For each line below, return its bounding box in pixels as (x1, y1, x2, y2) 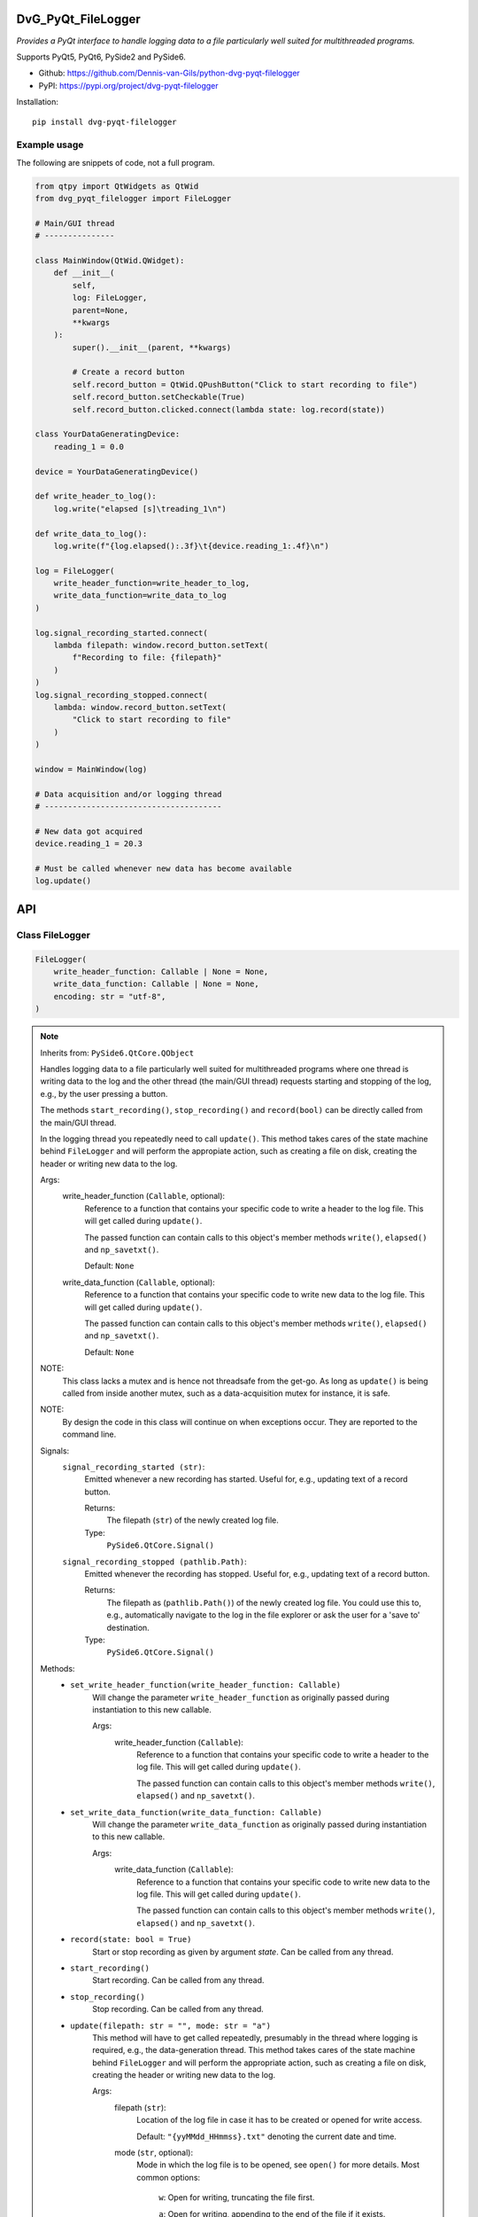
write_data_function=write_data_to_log (53, 591, 227, 600)
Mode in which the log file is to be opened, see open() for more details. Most (136, 2159, 420, 2170)
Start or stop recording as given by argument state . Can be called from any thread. (92, 1947, 394, 1957)
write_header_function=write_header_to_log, (53, 578, 251, 589)
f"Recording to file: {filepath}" (72, 653, 222, 662)
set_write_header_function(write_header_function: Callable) (70, 1680, 341, 1690)
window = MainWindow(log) (35, 764, 148, 774)
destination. (106, 1622, 150, 1633)
